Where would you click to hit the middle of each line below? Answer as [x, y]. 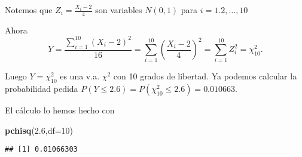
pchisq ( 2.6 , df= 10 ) [39, 130]
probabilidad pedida [42, 89]
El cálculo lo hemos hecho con [60, 110]
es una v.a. [80, 76]
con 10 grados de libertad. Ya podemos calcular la [205, 76]
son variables [119, 10]
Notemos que [29, 10]
